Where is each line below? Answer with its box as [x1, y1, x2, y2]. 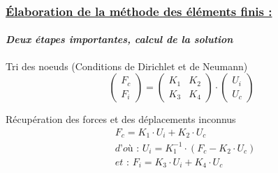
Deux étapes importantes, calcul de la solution [6, 32, 233, 47]
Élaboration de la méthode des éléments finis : [6, 2, 272, 19]
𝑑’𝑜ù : [115, 143, 140, 154]
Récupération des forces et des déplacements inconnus [6, 112, 236, 126]
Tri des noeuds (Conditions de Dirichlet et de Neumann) [6, 58, 248, 73]
